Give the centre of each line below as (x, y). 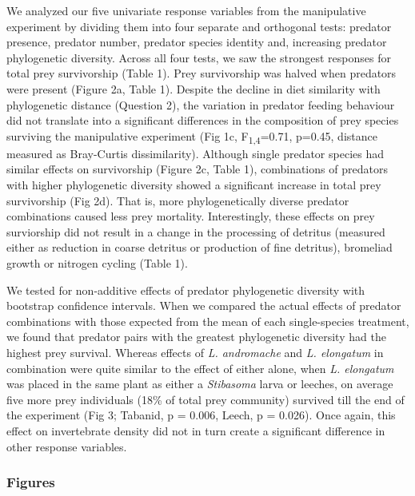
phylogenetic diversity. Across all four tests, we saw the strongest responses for (199, 57)
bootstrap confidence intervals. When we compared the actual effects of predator (204, 306)
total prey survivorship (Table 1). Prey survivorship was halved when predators (202, 73)
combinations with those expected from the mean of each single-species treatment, (208, 321)
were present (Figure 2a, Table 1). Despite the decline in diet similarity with (194, 88)
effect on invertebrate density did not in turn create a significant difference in (196, 430)
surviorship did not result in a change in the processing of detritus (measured (196, 231)
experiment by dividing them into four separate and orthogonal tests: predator (199, 26)
